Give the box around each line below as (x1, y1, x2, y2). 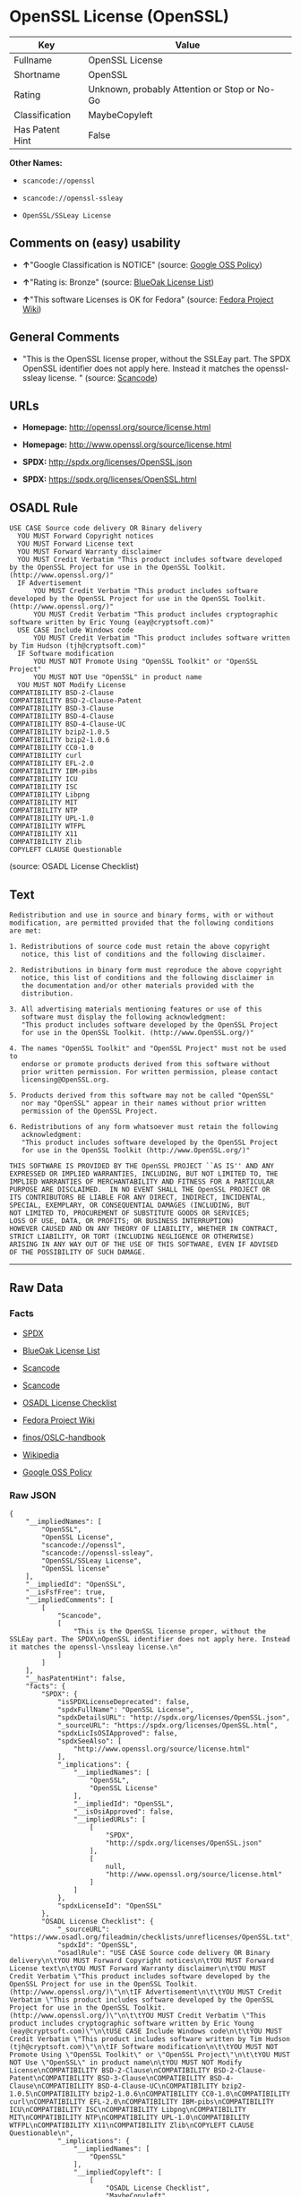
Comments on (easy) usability (9, 236, 181, 251)
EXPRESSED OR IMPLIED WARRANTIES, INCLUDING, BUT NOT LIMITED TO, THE (9, 1169, 279, 1178)
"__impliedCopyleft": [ (73, 2167, 163, 2176)
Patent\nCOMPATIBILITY (9, 2073, 94, 2082)
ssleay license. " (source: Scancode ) (21, 372, 159, 383)
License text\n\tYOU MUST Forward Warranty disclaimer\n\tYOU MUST (9, 1964, 267, 1973)
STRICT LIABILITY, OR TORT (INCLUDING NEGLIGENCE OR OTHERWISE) (9, 1232, 254, 1241)
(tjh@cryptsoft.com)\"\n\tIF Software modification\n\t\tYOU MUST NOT (9, 2042, 279, 2051)
